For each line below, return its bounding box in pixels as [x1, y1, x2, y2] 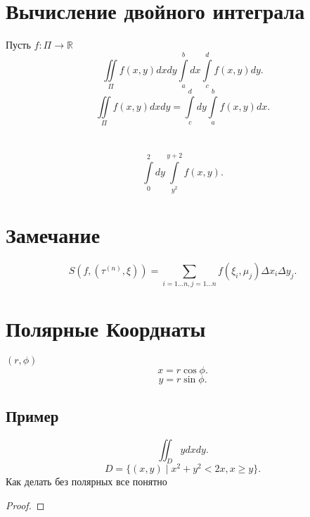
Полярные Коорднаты [6, 314, 206, 343]
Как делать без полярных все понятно [6, 474, 167, 489]
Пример [6, 404, 59, 426]
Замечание [6, 220, 101, 249]
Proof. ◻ [6, 498, 45, 513]
